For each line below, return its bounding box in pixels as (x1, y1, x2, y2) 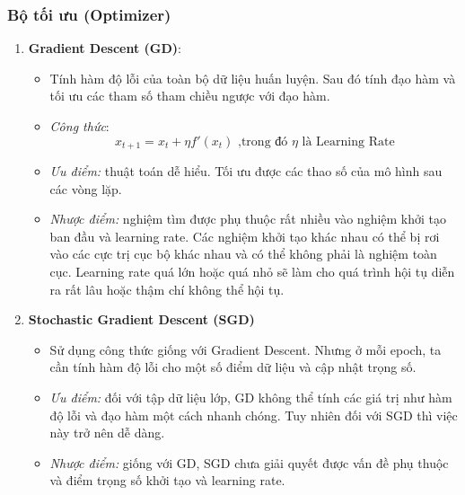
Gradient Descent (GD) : (28, 39, 181, 57)
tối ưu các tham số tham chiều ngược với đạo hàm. (49, 86, 330, 105)
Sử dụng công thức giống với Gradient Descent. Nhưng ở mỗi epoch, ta (49, 340, 442, 358)
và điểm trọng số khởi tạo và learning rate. (49, 471, 285, 490)
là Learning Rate (302, 135, 395, 148)
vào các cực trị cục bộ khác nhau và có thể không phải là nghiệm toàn (49, 244, 437, 263)
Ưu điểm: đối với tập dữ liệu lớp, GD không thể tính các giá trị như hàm (49, 387, 452, 406)
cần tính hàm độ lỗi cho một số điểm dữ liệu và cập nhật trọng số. (49, 358, 417, 376)
